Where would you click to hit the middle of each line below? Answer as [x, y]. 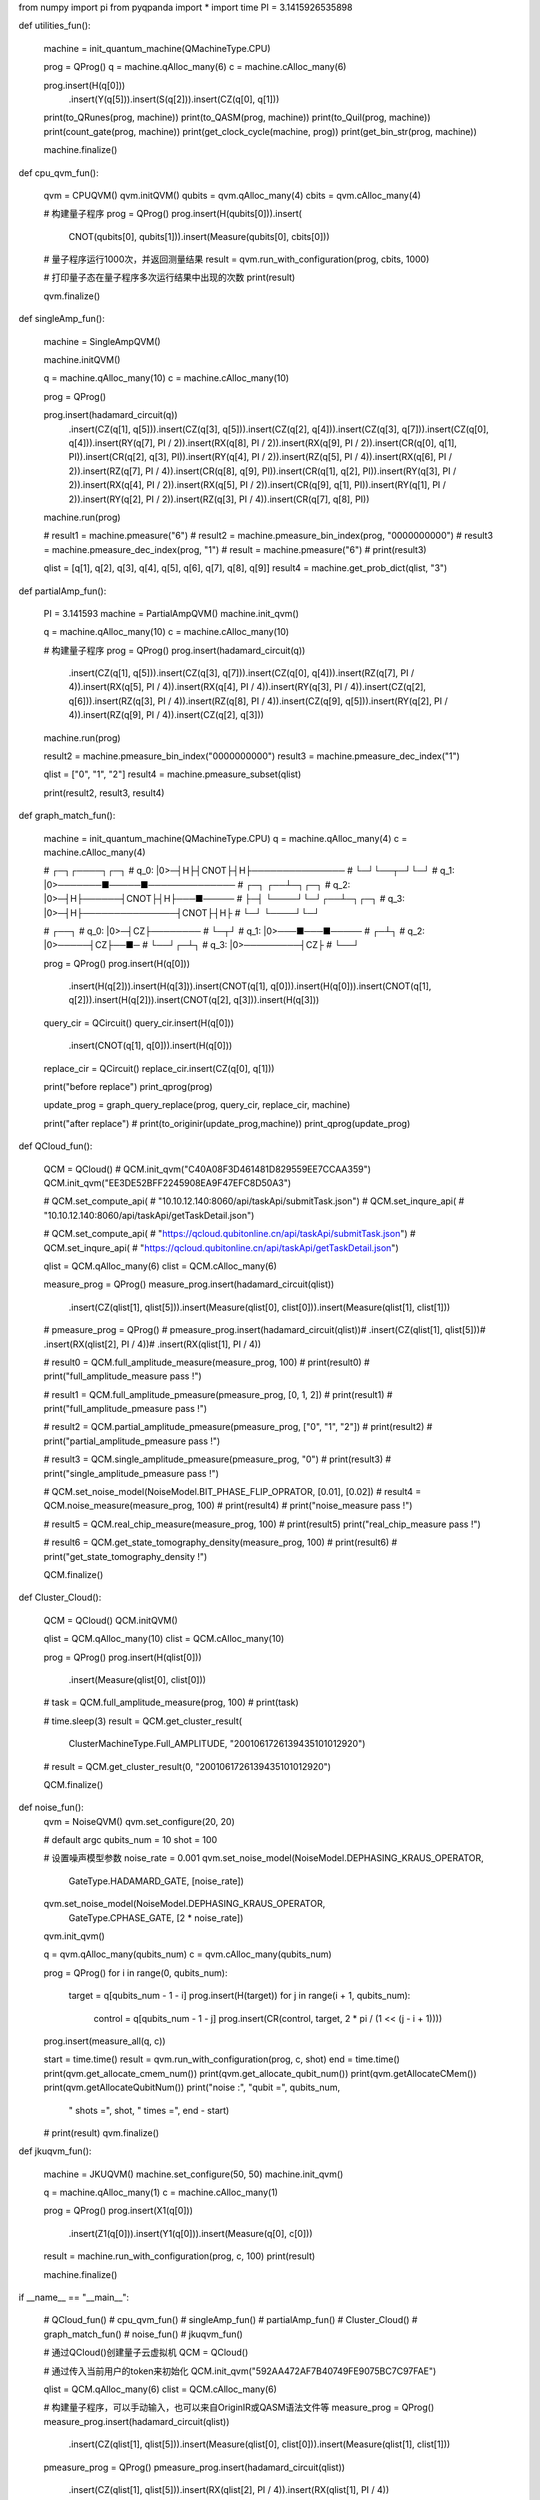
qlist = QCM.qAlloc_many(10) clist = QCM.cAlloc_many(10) [164, 1639]
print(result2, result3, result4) [104, 792]
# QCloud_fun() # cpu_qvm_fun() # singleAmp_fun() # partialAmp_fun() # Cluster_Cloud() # [230, 2320]
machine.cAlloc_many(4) [94, 852]
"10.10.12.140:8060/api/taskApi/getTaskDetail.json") [149, 1215]
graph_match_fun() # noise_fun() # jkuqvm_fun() [143, 2334]
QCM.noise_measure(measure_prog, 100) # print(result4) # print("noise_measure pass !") [228, 1506]
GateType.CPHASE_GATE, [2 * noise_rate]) [156, 1917]
